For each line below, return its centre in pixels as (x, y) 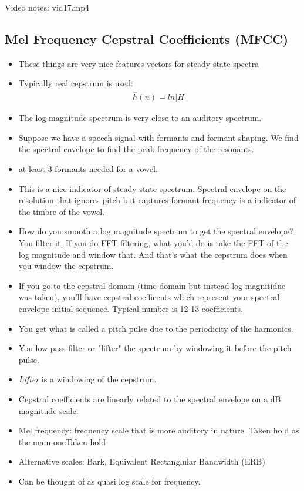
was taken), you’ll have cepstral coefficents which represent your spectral (149, 297)
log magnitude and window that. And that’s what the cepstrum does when (153, 254)
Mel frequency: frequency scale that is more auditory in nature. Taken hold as (159, 430)
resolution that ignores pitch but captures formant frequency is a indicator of (157, 200)
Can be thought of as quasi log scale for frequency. (109, 481)
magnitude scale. (48, 410)
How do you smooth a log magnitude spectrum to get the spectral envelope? (156, 231)
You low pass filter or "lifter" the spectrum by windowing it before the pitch (155, 348)
